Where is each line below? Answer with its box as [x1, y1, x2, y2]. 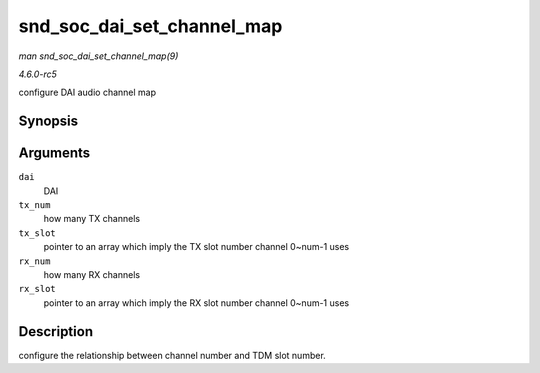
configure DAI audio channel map [18, 86, 157, 99]
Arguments [18, 145, 91, 162]
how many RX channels [43, 268, 140, 280]
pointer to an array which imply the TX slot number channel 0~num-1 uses [43, 241, 350, 253]
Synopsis [18, 113, 79, 130]
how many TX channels [43, 213, 140, 225]
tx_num [18, 200, 51, 211]
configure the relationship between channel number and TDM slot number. [18, 349, 327, 361]
